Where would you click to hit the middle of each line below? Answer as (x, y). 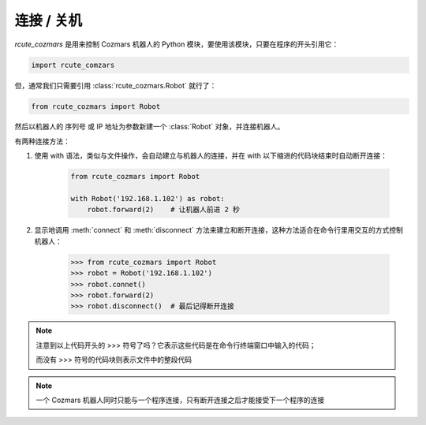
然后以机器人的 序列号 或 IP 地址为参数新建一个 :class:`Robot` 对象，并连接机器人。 (149, 127)
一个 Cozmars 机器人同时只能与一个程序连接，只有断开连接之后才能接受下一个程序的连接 (180, 400)
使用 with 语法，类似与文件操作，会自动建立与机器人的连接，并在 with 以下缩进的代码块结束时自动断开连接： (211, 156)
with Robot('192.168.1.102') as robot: (148, 199)
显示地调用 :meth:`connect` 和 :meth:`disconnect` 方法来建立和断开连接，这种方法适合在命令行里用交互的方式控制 (219, 230)
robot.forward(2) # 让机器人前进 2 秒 (164, 210)
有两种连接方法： (42, 141)
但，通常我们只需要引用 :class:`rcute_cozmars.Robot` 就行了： (116, 85)
